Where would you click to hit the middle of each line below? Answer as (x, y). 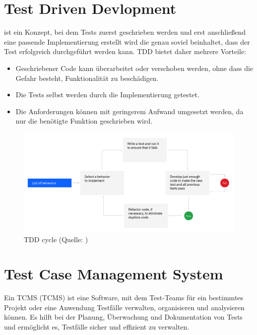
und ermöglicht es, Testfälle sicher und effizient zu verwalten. (97, 326)
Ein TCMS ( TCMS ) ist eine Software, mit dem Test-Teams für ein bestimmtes (124, 297)
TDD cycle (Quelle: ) (56, 239)
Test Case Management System (114, 274)
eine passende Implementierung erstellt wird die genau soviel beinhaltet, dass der (127, 41)
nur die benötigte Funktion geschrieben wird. (84, 121)
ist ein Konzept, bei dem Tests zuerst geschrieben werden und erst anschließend (125, 32)
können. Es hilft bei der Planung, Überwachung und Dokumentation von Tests (123, 317)
